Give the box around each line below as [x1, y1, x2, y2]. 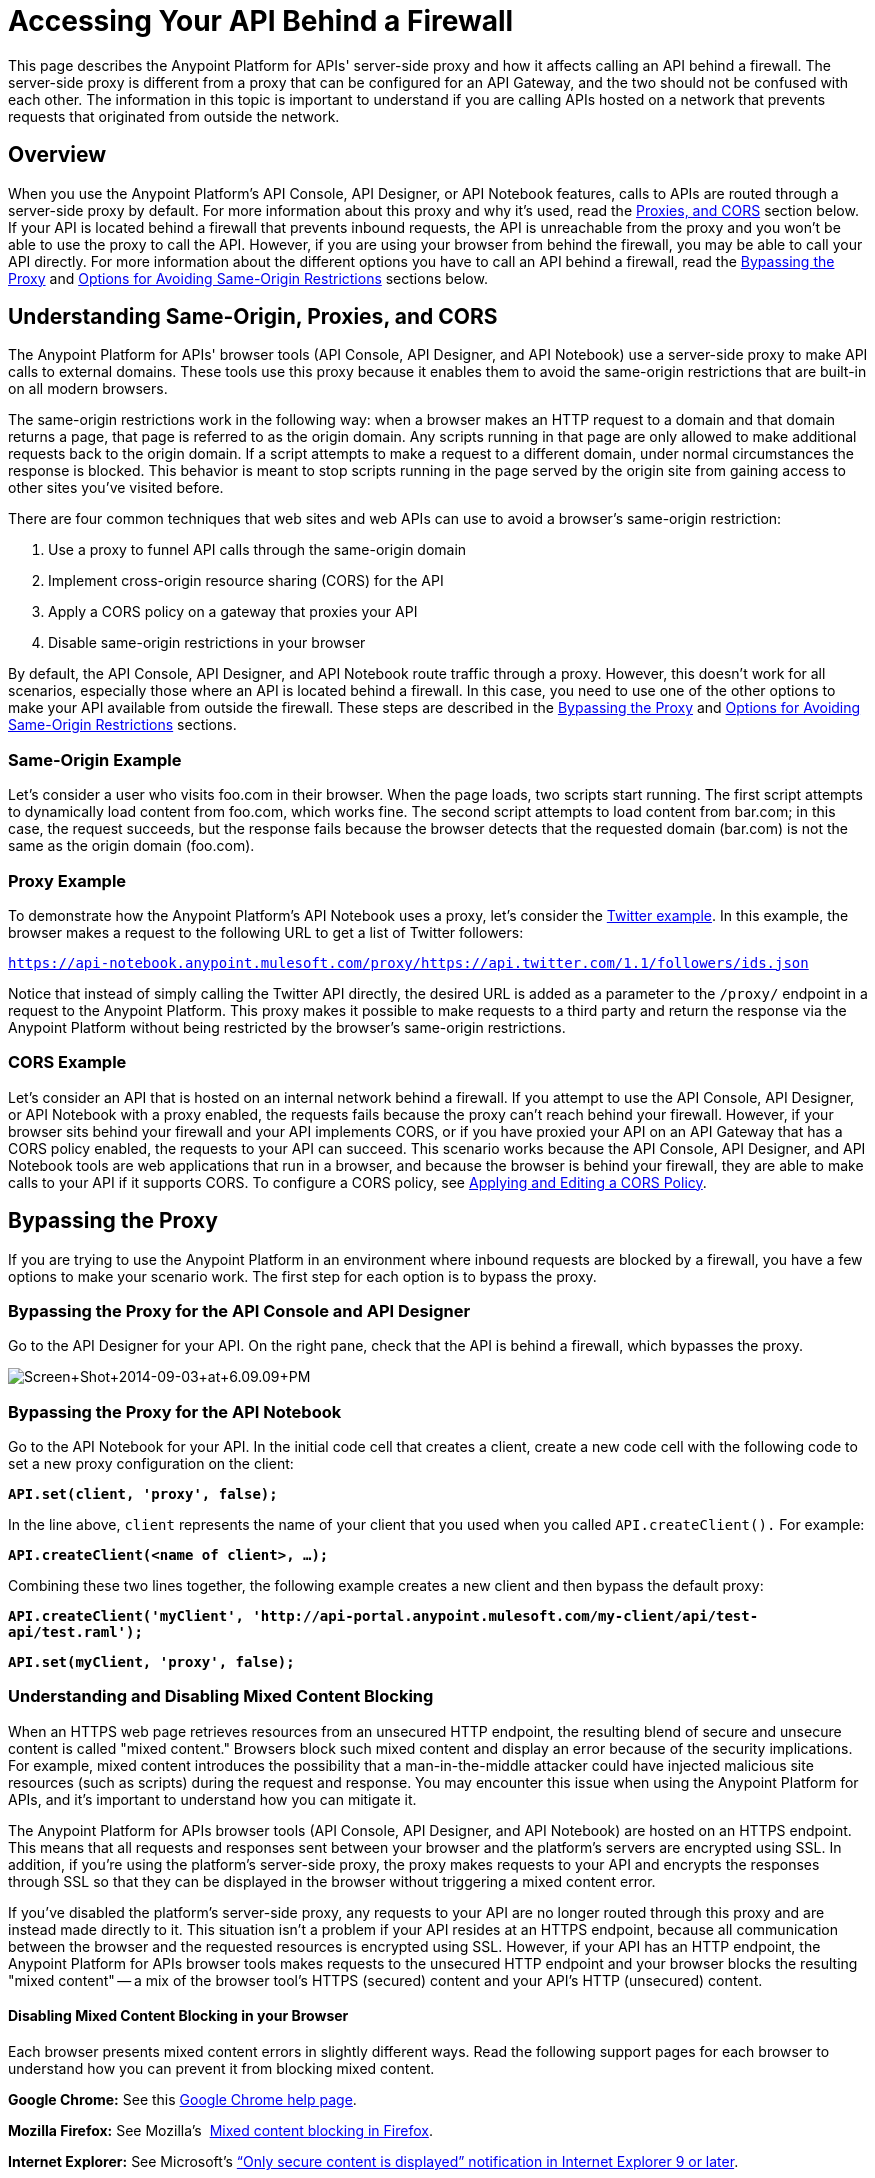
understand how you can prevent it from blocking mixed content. [8, 2060, 435, 2077]
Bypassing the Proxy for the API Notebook [8, 1401, 342, 1422]
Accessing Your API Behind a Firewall [8, 4, 514, 38]
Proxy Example [8, 870, 127, 891]
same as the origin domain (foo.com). [8, 837, 255, 855]
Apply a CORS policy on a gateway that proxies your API [48, 603, 418, 621]
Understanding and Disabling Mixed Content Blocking [8, 1686, 434, 1707]
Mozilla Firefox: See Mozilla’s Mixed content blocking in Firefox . [8, 2122, 433, 2139]
